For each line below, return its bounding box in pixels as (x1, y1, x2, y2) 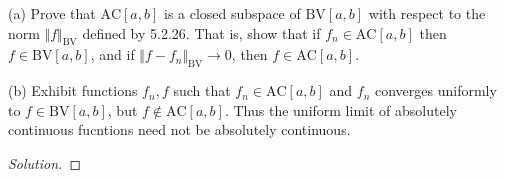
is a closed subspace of (163, 3, 301, 23)
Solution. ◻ (8, 152, 82, 173)
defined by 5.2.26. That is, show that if (82, 22, 321, 43)
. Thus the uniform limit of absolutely (224, 99, 457, 120)
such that (173, 80, 231, 101)
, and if (90, 44, 135, 65)
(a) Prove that (8, 3, 96, 23)
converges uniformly (375, 80, 497, 101)
